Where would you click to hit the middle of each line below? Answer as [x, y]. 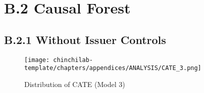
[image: [37, 60]
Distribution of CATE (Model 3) [75, 84]
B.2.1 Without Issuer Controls [85, 39]
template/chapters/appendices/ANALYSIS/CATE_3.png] [113, 68]
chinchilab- [73, 60]
